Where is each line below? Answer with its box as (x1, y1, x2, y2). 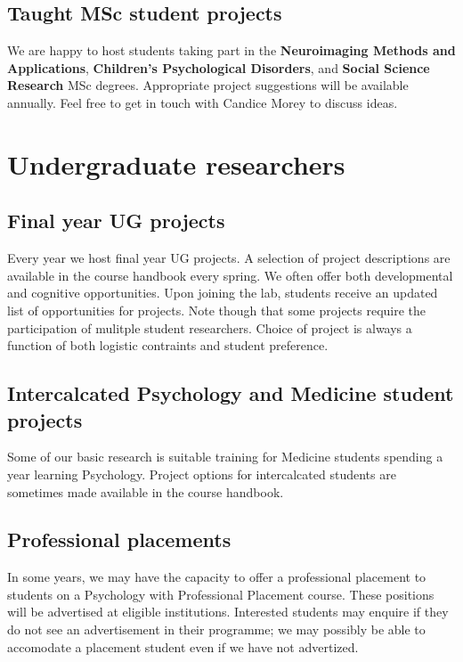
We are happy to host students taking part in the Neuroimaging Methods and (7, 41, 456, 60)
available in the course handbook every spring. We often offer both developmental (7, 266, 453, 284)
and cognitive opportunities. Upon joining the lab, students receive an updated (7, 283, 438, 302)
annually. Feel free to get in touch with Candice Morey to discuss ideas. (7, 93, 398, 111)
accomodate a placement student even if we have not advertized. (7, 637, 359, 656)
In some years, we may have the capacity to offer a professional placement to (7, 568, 426, 586)
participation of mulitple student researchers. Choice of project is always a (7, 318, 412, 337)
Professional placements (7, 526, 231, 553)
